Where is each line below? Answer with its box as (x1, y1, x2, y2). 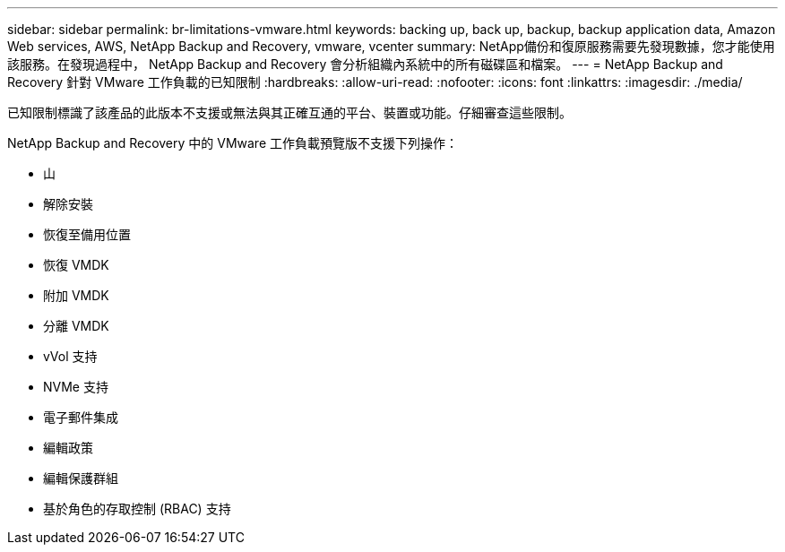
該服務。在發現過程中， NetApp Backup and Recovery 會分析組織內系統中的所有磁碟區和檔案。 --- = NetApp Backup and (7, 56, 723, 72)
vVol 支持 (43, 349, 98, 364)
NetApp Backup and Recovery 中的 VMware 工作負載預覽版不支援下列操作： (7, 135, 459, 151)
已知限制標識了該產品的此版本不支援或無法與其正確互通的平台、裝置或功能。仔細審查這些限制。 (7, 105, 572, 120)
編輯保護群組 (43, 470, 118, 486)
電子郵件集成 (43, 410, 118, 425)
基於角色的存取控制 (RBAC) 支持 (43, 501, 231, 516)
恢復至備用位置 (43, 227, 131, 242)
